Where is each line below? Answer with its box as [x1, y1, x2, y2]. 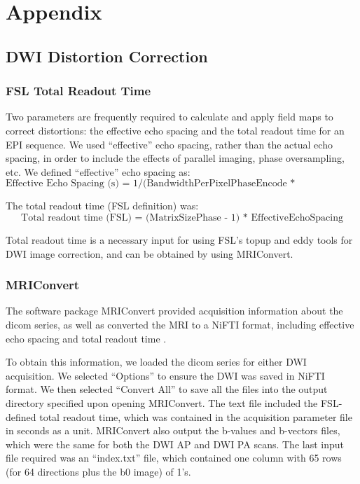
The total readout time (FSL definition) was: [6, 198, 199, 213]
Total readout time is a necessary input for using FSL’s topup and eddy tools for [6, 232, 353, 247]
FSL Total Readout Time [6, 82, 151, 99]
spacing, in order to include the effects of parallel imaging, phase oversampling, [6, 151, 345, 165]
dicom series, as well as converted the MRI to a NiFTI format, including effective [6, 317, 354, 331]
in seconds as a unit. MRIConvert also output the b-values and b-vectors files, [6, 423, 340, 438]
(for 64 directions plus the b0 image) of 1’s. [6, 464, 191, 478]
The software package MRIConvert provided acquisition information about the [6, 303, 343, 318]
